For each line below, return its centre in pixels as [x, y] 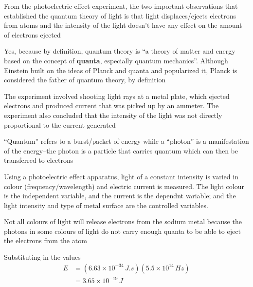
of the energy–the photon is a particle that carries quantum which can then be [121, 150]
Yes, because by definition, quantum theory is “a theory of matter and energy [120, 51]
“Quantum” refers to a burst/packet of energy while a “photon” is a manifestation [126, 141]
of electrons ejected [32, 34]
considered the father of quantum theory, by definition [85, 80]
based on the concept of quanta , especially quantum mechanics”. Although [116, 60]
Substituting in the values [42, 257]
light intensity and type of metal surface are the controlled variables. [106, 205]
